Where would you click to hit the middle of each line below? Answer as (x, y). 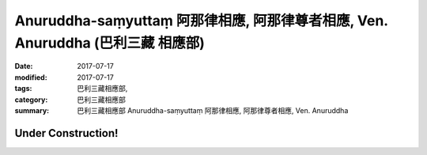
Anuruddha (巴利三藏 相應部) (110, 43)
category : (31, 100)
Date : (24, 66)
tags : (23, 89)
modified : (31, 77)
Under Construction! (66, 133)
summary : (32, 110)
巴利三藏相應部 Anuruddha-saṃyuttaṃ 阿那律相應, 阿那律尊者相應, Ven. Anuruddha (213, 110)
